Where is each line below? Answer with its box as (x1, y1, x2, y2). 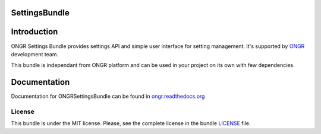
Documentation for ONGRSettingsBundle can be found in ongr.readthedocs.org (11, 92, 205, 100)
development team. (11, 50, 59, 58)
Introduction (11, 27, 58, 37)
